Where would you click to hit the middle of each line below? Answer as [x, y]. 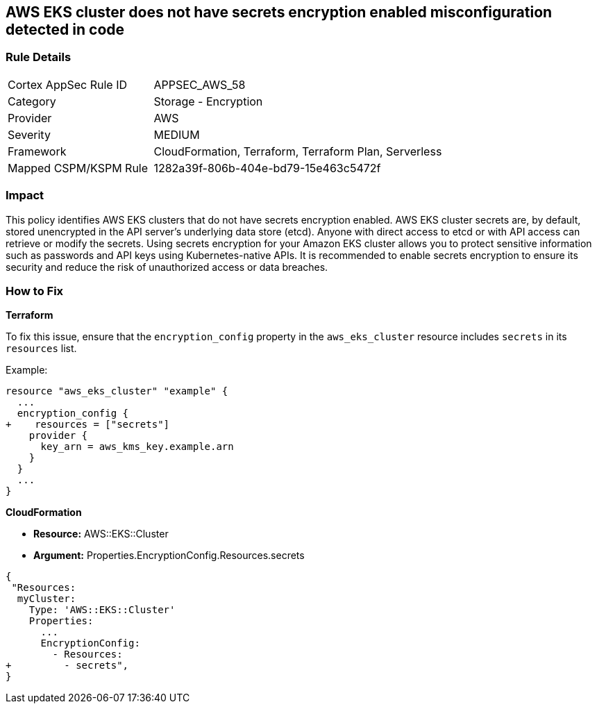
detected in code [65, 30]
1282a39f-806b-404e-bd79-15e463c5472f [267, 168]
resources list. [41, 349]
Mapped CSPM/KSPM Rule [78, 168]
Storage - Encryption [208, 101]
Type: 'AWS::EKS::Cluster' [102, 610]
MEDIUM [177, 134]
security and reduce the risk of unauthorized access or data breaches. [167, 267]
